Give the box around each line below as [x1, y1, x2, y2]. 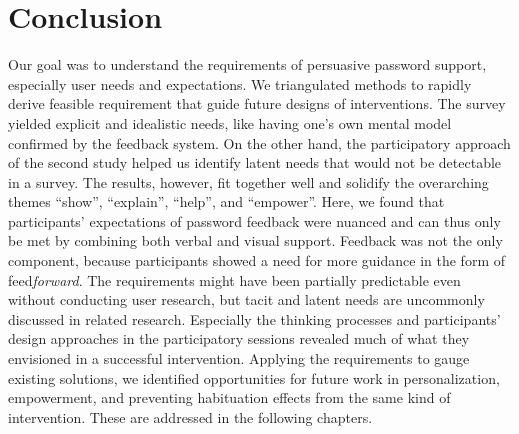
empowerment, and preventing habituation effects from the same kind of [8, 387, 451, 408]
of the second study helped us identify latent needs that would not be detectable [8, 152, 502, 173]
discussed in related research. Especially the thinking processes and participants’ [8, 308, 501, 329]
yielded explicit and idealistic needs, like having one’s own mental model [8, 112, 452, 133]
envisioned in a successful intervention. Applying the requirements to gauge [8, 348, 470, 369]
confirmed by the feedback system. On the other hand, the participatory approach [8, 132, 511, 153]
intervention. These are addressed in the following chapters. [8, 406, 373, 427]
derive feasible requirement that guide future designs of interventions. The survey [8, 93, 506, 114]
